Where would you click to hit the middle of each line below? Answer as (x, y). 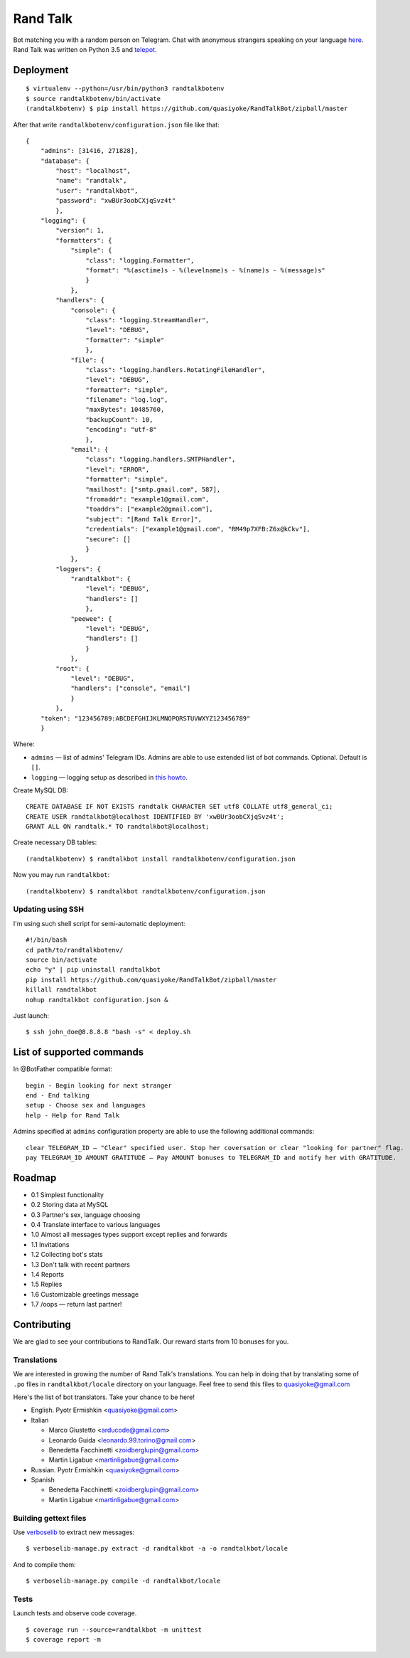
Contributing (42, 1324)
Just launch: (31, 1015)
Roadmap (35, 1178)
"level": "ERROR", (118, 469)
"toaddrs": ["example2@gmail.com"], (149, 509)
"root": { (73, 668)
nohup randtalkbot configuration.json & (97, 1000)
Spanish (43, 1480)
